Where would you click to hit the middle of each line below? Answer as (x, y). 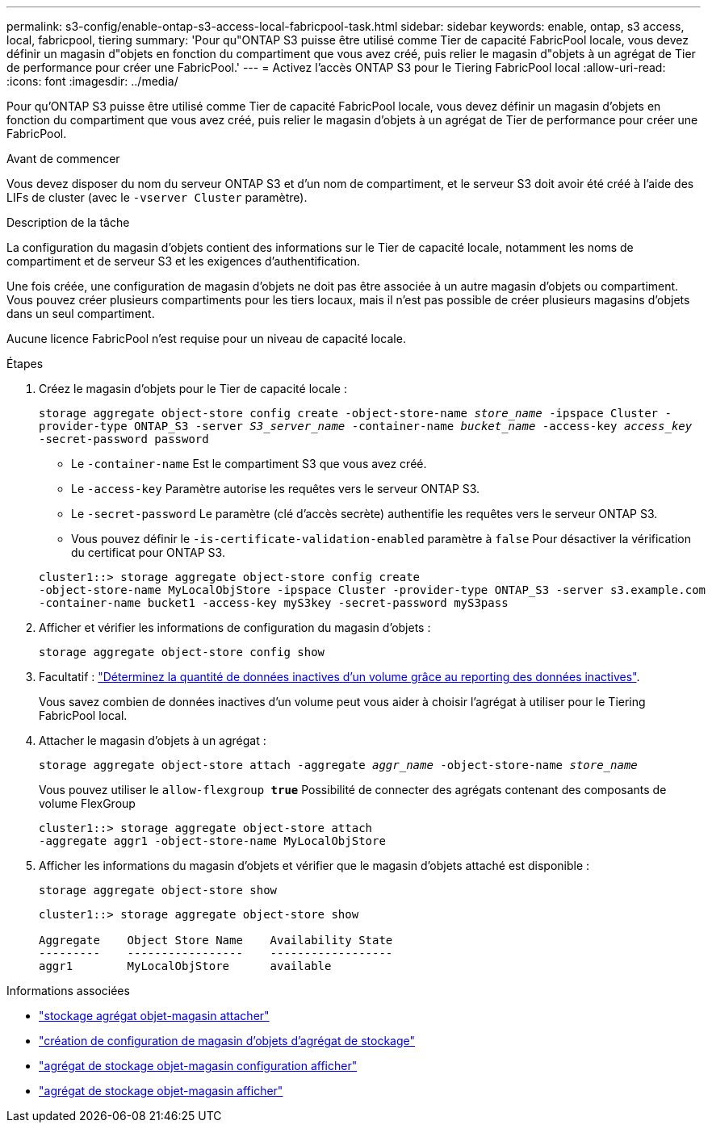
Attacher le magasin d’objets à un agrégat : (153, 740)
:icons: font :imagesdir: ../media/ (92, 81)
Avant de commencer (63, 159)
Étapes (25, 364)
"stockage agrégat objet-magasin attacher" (154, 1016)
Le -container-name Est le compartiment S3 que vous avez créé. (249, 464)
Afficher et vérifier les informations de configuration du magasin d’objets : (235, 627)
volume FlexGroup (87, 803)
